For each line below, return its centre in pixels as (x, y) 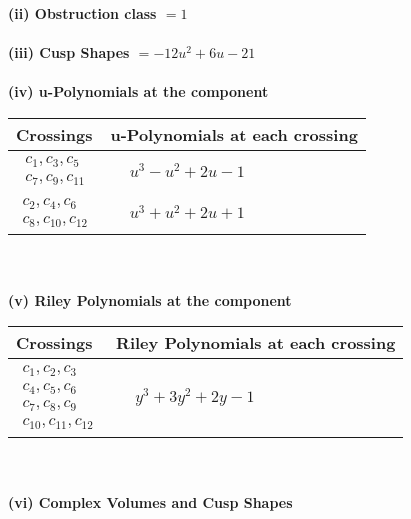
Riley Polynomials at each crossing (256, 343)
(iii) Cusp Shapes (69, 52)
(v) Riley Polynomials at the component (150, 299)
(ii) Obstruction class (82, 13)
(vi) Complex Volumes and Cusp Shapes (150, 501)
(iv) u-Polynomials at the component (138, 91)
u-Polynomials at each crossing (234, 134)
